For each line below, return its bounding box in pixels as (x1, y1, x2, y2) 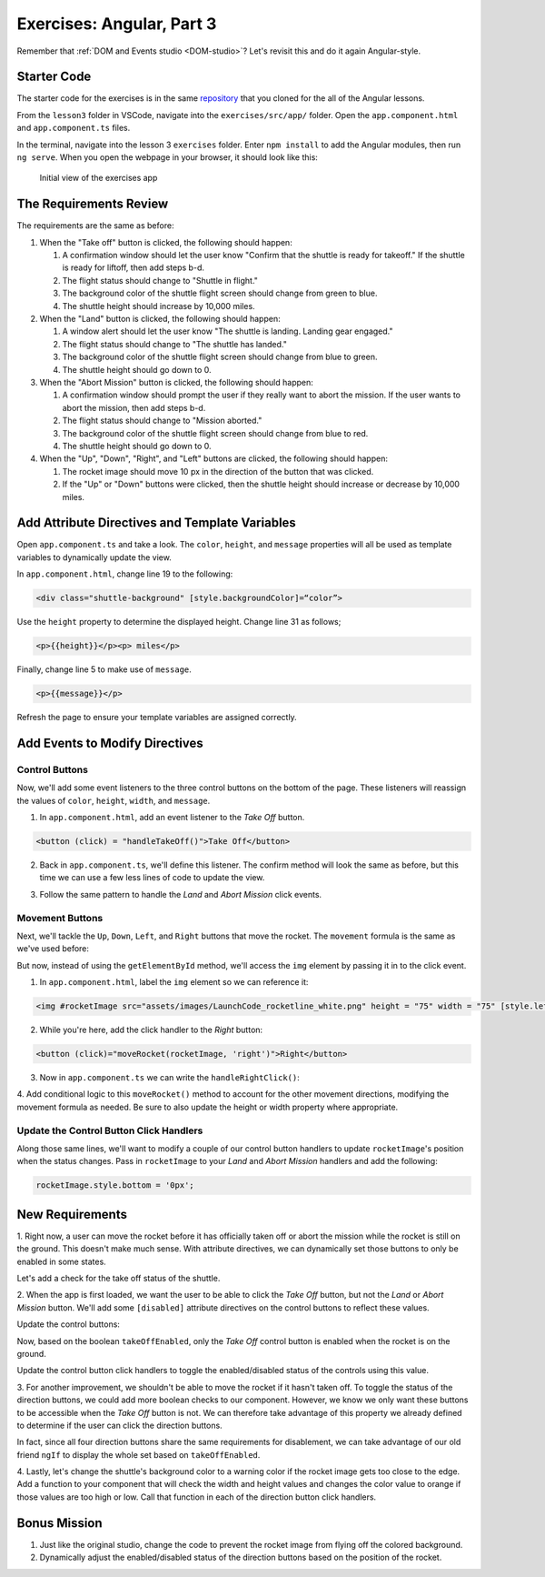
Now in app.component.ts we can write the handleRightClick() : (39, 1072, 300, 1083)
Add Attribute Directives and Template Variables (16, 515, 297, 531)
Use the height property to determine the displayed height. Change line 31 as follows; (16, 617, 342, 628)
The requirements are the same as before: (16, 220, 174, 231)
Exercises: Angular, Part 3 (16, 14, 217, 34)
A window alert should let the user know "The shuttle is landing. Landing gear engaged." (62, 326, 393, 336)
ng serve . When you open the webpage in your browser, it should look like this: (16, 152, 318, 163)
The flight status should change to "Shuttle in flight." (62, 275, 259, 286)
